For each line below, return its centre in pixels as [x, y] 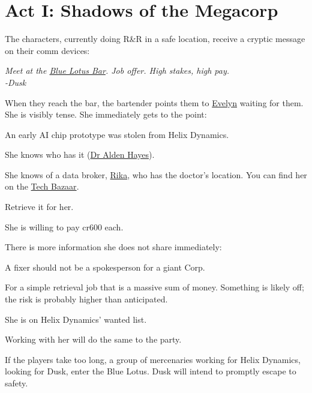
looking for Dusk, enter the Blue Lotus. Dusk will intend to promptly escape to [151, 371]
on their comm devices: [47, 50]
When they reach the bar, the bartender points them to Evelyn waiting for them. [154, 102]
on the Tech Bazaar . [42, 186]
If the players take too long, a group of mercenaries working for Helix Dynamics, [153, 359]
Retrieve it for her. [39, 207]
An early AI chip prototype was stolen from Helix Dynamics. [117, 134]
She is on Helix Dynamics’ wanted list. [76, 319]
